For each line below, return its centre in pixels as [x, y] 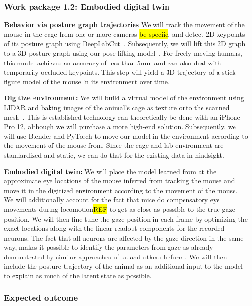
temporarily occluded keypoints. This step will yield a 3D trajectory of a [112, 72]
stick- [230, 72]
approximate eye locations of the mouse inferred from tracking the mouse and [119, 181]
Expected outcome [41, 297]
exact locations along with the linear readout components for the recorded [114, 228]
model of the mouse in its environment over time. [96, 81]
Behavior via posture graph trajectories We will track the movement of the [124, 24]
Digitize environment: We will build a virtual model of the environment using [124, 98]
